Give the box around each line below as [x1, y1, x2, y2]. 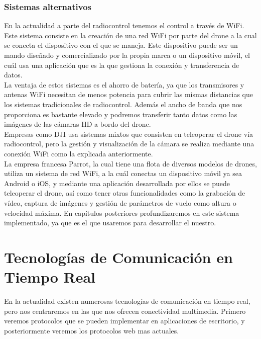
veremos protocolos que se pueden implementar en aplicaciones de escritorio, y [4, 315, 245, 326]
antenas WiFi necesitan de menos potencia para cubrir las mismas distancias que [4, 89, 253, 100]
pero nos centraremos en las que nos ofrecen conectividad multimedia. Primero [4, 305, 246, 316]
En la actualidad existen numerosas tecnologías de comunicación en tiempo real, [4, 296, 250, 306]
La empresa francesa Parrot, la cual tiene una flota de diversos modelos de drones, [4, 158, 257, 168]
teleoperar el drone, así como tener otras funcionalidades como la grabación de [4, 188, 245, 198]
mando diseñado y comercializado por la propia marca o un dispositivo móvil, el [4, 50, 250, 60]
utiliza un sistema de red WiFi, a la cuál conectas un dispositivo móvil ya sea [4, 168, 242, 179]
